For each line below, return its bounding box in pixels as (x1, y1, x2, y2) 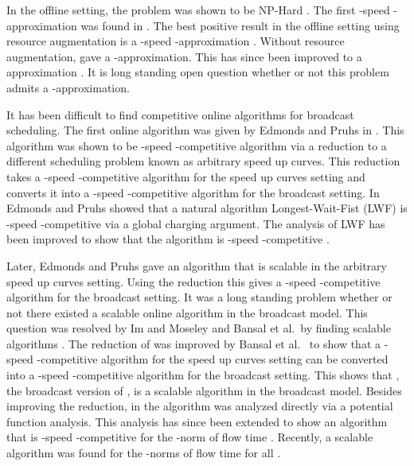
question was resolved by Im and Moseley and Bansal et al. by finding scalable (6, 320, 391, 336)
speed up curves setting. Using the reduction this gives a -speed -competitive (6, 273, 381, 289)
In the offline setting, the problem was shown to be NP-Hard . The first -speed (6, 2, 390, 17)
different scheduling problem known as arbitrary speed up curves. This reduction (6, 153, 400, 169)
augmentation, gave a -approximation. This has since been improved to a (6, 48, 362, 64)
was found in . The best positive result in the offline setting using (80, 17, 400, 33)
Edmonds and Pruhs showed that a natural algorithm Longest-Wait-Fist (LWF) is (6, 200, 408, 216)
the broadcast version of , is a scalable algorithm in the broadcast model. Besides (6, 382, 402, 398)
